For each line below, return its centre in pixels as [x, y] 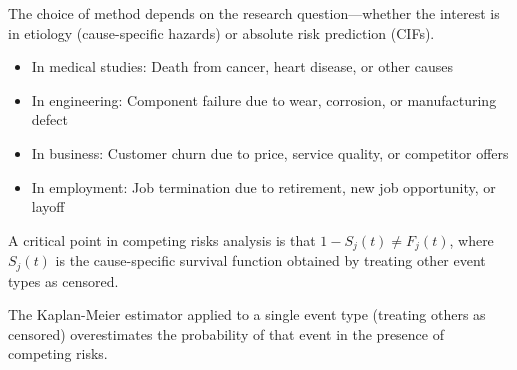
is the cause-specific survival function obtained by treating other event [270, 260]
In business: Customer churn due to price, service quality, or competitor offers [270, 152]
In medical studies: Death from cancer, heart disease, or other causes [242, 66]
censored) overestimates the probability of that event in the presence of [226, 333]
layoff [48, 206]
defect [49, 119]
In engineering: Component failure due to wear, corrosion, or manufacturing [264, 99]
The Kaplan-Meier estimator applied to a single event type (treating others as [247, 314]
